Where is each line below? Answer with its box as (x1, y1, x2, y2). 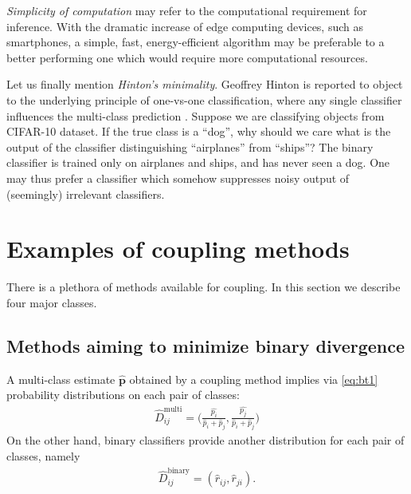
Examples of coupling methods (6, 232, 350, 265)
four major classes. (6, 294, 97, 310)
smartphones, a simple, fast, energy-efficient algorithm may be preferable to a (6, 34, 385, 50)
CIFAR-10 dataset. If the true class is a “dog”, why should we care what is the (6, 123, 391, 140)
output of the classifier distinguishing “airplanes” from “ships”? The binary (6, 138, 374, 155)
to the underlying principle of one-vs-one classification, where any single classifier (6, 91, 402, 108)
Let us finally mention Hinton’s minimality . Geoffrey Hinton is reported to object (6, 76, 403, 93)
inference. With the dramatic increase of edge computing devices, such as (6, 18, 363, 34)
